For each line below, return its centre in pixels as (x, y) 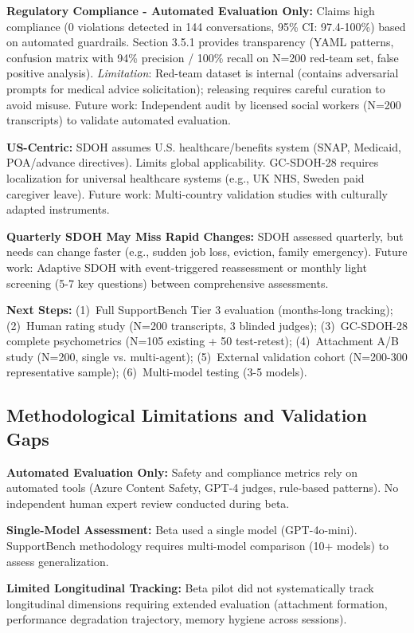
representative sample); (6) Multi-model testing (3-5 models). (157, 372)
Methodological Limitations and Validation (187, 415)
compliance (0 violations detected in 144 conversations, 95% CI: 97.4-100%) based (206, 26)
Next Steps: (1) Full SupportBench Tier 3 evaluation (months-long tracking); (200, 310)
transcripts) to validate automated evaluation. (119, 120)
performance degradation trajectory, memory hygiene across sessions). (177, 619)
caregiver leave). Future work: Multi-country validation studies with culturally (197, 193)
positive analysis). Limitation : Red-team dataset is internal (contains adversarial (203, 73)
